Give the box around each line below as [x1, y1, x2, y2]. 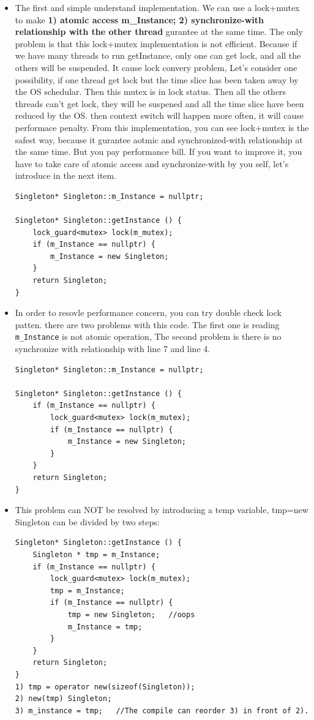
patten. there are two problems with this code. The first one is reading [15, 318, 280, 331]
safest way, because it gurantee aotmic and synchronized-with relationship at [15, 133, 303, 146]
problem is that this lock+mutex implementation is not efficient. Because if [15, 37, 297, 50]
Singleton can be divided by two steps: [15, 515, 160, 528]
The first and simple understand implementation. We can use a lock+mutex [15, 1, 300, 13]
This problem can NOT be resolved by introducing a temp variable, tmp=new [15, 503, 308, 516]
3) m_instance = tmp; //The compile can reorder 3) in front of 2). [15, 706, 309, 715]
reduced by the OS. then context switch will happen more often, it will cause [15, 109, 304, 122]
